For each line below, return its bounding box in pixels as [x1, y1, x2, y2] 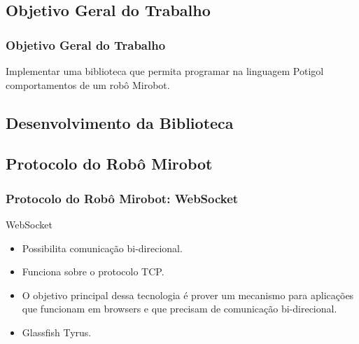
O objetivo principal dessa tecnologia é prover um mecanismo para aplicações [22, 287, 354, 302]
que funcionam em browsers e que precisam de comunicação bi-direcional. [22, 301, 337, 316]
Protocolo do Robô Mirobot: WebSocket [6, 189, 239, 207]
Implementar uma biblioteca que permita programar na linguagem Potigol [6, 64, 324, 78]
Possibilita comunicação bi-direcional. [22, 240, 183, 255]
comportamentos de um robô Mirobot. [6, 77, 170, 92]
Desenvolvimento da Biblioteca [6, 111, 234, 133]
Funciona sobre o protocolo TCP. [22, 264, 164, 279]
